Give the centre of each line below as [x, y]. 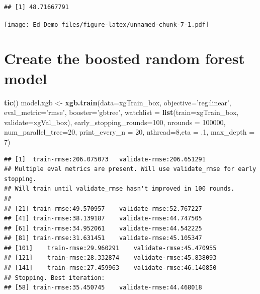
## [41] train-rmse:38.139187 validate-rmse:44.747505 [103, 219]
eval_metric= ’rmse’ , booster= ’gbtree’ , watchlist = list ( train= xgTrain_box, [121, 112]
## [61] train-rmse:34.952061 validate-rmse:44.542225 [103, 228]
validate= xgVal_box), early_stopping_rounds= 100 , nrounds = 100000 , [115, 122]
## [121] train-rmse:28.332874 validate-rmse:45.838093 [110, 258]
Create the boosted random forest [124, 58]
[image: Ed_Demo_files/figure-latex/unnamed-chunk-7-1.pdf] [107, 24]
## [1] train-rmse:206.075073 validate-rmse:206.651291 [105, 159]
